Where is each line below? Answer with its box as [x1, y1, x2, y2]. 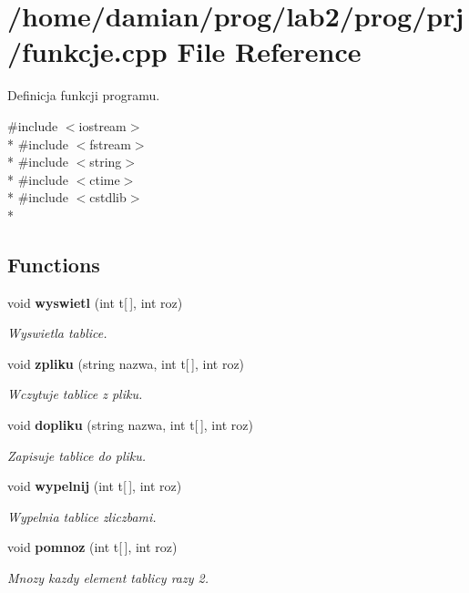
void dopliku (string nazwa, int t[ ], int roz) [7, 415, 253, 435]
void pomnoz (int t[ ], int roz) [7, 537, 178, 557]
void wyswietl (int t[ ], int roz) [7, 292, 183, 312]
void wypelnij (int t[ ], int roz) [7, 476, 182, 496]
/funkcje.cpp [7, 33, 168, 70]
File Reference [177, 33, 362, 70]
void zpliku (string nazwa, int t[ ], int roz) [7, 353, 245, 373]
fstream [89, 134, 131, 153]
